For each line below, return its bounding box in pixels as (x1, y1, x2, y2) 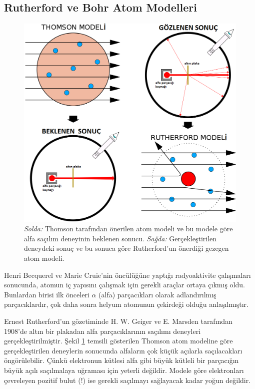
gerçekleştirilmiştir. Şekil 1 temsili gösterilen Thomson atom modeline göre (4, 335, 233, 346)
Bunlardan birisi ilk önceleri (4, 289, 89, 299)
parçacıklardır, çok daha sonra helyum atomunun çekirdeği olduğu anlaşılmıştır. (4, 299, 248, 309)
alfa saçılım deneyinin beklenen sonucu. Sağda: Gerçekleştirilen (24, 233, 217, 243)
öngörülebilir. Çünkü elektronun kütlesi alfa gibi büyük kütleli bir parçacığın (4, 355, 239, 365)
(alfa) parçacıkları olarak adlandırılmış (98, 289, 216, 299)
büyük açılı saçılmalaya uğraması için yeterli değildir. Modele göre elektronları (4, 364, 244, 375)
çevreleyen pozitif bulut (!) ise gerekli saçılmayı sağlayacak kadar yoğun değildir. (4, 374, 251, 385)
